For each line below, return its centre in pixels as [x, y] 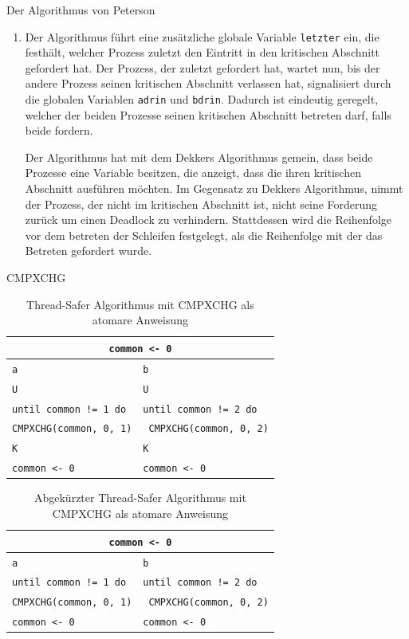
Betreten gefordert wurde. [88, 251]
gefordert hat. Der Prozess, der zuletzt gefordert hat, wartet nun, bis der [203, 67]
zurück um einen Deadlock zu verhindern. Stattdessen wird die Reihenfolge [208, 220]
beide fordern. [59, 130]
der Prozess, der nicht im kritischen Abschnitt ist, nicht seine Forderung [201, 204]
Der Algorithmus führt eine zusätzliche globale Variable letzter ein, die [202, 36]
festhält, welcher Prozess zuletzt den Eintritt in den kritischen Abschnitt [203, 52]
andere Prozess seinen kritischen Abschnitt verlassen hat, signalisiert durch [208, 83]
